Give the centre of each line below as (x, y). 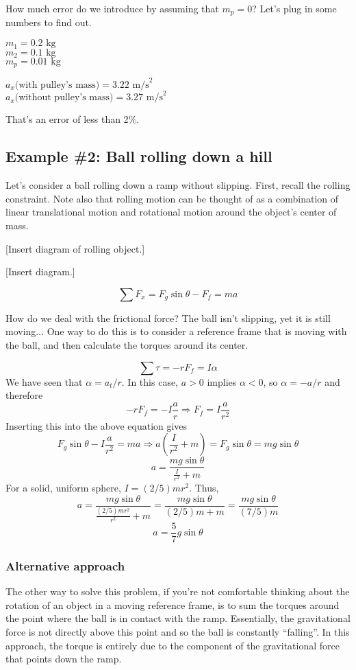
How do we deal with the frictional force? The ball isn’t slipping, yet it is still (168, 317)
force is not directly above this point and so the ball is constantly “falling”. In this (178, 631)
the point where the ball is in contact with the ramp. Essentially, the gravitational (178, 618)
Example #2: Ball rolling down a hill (139, 156)
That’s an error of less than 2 (67, 119)
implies (222, 381)
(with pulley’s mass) (57, 85)
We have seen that (44, 381)
